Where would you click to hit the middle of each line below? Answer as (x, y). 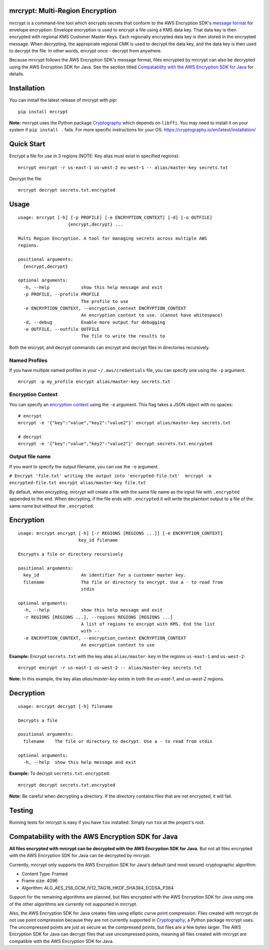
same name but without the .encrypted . (52, 506)
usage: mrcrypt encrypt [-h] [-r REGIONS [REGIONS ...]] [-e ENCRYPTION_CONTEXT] (121, 533)
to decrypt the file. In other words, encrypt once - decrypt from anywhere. (85, 51)
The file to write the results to (123, 336)
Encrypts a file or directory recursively (71, 554)
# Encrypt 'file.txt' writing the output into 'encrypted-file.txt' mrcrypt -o (110, 476)
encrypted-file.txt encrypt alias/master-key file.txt (78, 483)
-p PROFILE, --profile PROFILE (61, 294)
